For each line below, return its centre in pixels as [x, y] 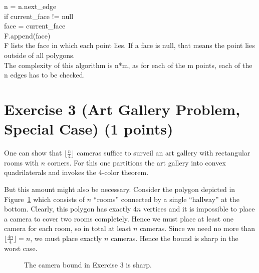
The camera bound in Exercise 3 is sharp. [88, 265]
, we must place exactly [66, 238]
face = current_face [35, 26]
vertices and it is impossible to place [199, 209]
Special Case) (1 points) [89, 129]
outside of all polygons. [40, 55]
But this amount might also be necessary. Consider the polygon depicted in [120, 189]
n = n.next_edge [30, 6]
